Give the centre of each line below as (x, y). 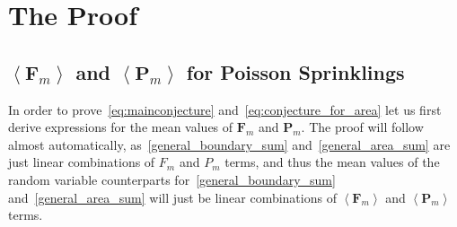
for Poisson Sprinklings (295, 71)
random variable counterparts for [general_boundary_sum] (172, 179)
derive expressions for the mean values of (121, 127)
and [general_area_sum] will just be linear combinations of (172, 197)
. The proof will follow (362, 127)
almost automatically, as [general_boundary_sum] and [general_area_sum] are (229, 144)
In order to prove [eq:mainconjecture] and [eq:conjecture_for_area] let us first (225, 109)
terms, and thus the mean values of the (332, 162)
